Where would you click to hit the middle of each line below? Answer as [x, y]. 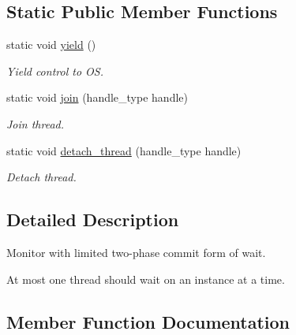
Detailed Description [93, 220]
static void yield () [51, 45]
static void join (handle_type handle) [97, 97]
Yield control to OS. [55, 71]
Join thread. [36, 123]
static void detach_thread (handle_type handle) [124, 150]
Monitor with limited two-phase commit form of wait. [136, 252]
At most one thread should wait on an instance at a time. [146, 279]
